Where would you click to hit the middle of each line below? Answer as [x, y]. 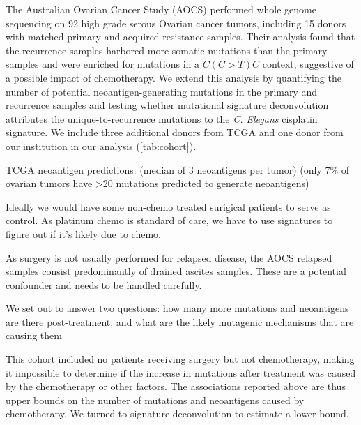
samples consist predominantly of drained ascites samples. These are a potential [176, 271]
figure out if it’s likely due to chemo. [83, 233]
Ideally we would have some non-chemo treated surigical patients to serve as [168, 206]
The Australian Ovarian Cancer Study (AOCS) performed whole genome [161, 9]
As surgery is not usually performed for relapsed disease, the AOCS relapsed [169, 257]
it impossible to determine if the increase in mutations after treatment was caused [181, 372]
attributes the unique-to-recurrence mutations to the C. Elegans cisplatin [162, 118]
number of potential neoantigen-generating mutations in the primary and [162, 91]
